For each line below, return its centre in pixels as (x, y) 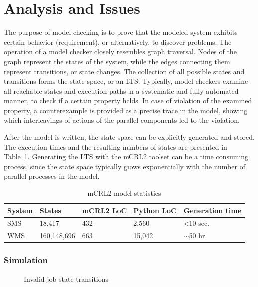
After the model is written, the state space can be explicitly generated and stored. (129, 137)
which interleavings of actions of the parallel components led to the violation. (122, 120)
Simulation (26, 260)
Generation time (212, 210)
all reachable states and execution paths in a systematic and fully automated (121, 91)
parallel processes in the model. (52, 176)
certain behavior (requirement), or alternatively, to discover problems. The (118, 42)
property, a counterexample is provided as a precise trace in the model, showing (126, 110)
